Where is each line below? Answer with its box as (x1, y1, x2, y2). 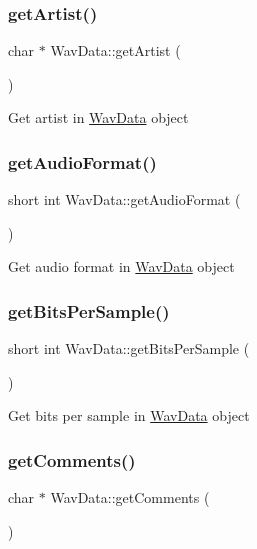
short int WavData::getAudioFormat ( (8, 189, 241, 210)
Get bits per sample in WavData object (8, 405, 250, 426)
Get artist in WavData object (8, 107, 189, 128)
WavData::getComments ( (50, 487, 210, 508)
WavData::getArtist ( (50, 40, 181, 61)
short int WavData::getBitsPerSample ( (8, 338, 250, 359)
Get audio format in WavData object (8, 256, 235, 277)
